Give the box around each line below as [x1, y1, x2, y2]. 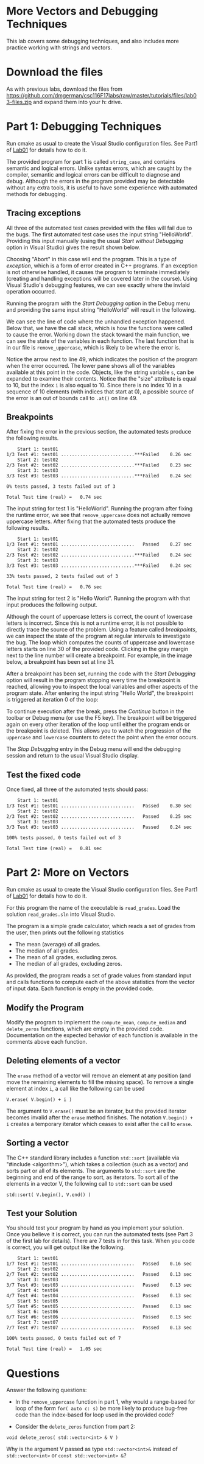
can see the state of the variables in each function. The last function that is [6, 337, 194, 345]
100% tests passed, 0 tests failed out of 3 [6, 835, 121, 841]
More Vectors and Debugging [6, 4, 158, 18]
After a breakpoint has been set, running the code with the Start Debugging [6, 670, 196, 677]
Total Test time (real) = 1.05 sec [6, 1346, 102, 1353]
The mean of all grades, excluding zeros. [15, 954, 118, 961]
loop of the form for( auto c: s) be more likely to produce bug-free [15, 1405, 188, 1412]
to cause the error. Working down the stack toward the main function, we [6, 331, 190, 338]
